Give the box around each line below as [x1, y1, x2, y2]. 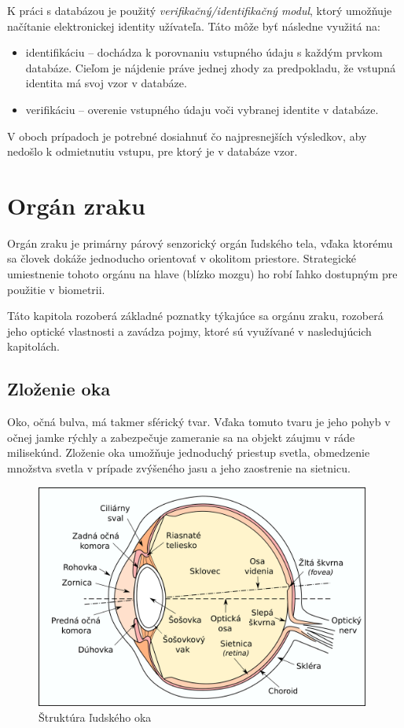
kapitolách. [7, 338, 60, 355]
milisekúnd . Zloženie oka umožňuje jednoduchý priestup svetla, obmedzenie [7, 444, 370, 461]
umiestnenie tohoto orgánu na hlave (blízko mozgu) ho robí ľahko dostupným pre [7, 266, 398, 282]
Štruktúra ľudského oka [39, 708, 152, 725]
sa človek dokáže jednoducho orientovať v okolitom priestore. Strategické [7, 250, 357, 267]
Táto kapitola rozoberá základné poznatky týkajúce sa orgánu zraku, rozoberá [7, 307, 384, 324]
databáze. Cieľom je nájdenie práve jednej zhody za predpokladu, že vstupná [25, 59, 396, 75]
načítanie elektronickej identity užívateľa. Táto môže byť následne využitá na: [7, 17, 380, 34]
